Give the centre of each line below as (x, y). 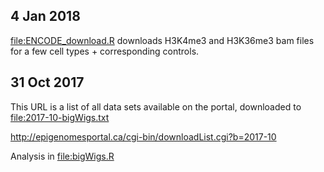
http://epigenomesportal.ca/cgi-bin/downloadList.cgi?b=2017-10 (143, 136)
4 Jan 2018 (45, 16)
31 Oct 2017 (47, 82)
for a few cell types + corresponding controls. (105, 51)
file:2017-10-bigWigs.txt (60, 117)
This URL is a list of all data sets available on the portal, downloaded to (156, 106)
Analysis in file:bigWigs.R (62, 156)
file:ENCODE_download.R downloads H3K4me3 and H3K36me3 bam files (162, 40)
